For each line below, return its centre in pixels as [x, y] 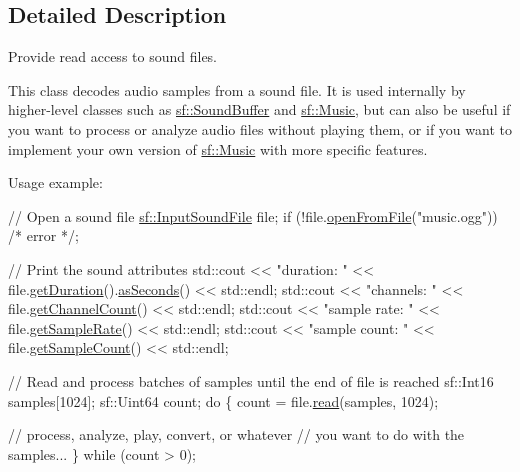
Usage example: [55, 182]
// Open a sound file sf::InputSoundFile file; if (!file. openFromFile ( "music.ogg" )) [253, 215]
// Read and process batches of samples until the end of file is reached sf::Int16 [251, 380]
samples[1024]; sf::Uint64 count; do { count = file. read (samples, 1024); [223, 400]
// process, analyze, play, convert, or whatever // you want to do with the [236, 434]
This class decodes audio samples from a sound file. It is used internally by [237, 89]
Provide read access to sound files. [113, 56]
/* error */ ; [43, 235]
